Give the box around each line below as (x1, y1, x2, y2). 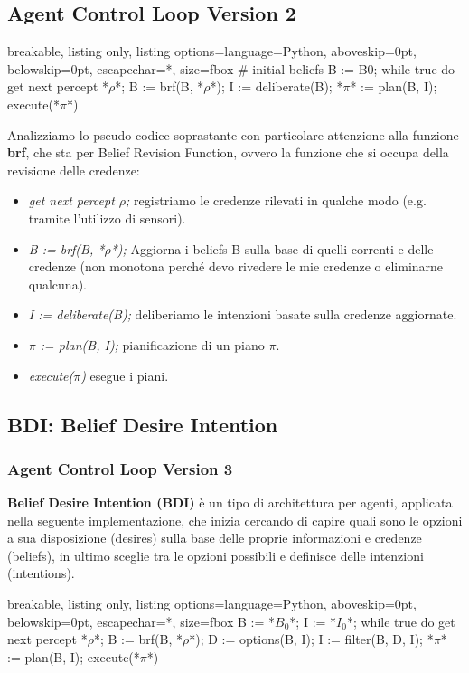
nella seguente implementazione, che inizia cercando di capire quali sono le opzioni (7, 510, 463, 529)
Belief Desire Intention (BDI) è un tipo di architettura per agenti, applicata (7, 493, 453, 512)
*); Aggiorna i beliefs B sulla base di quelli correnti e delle (110, 239, 434, 258)
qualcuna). (28, 274, 87, 293)
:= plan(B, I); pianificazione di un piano (40, 335, 265, 354)
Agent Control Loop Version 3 (7, 457, 233, 479)
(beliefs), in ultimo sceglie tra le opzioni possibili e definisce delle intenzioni (7, 545, 424, 564)
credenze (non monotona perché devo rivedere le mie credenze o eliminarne (28, 257, 444, 276)
